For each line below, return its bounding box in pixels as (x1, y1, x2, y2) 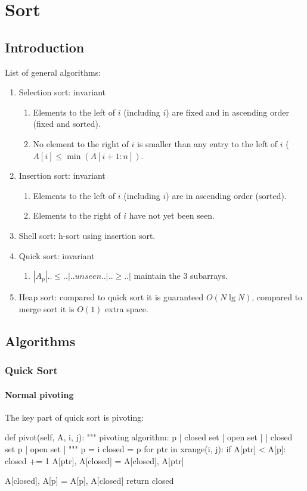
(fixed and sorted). (33, 117, 101, 130)
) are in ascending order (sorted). (166, 189, 287, 201)
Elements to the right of (33, 209, 121, 222)
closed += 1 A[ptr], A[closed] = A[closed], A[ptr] (5, 454, 184, 467)
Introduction (5, 38, 85, 56)
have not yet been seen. (129, 209, 215, 222)
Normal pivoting (5, 388, 74, 400)
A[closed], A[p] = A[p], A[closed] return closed (5, 474, 174, 487)
